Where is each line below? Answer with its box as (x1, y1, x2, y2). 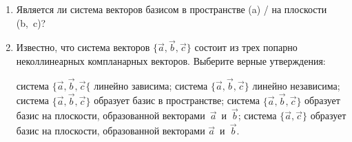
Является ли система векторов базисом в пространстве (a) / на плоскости (16, 2, 327, 16)
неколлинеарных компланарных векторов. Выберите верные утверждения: (16, 54, 326, 68)
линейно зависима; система (94, 78, 208, 92)
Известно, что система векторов (16, 40, 150, 54)
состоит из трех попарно (194, 40, 298, 54)
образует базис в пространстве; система (94, 93, 260, 108)
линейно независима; (252, 78, 340, 92)
